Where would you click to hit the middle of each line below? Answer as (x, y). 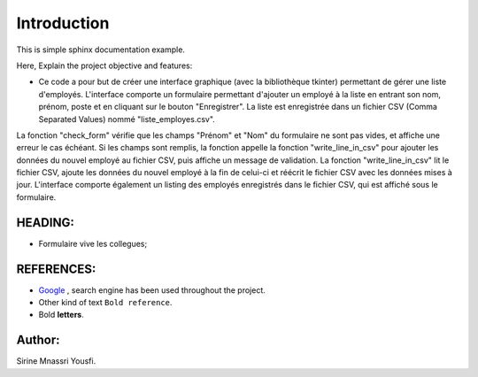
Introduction (63, 23)
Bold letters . (61, 315)
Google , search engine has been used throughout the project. (152, 290)
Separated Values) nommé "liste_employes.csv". (127, 119)
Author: (39, 340)
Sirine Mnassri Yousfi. (56, 361)
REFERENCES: (56, 269)
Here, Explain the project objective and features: (104, 65)
